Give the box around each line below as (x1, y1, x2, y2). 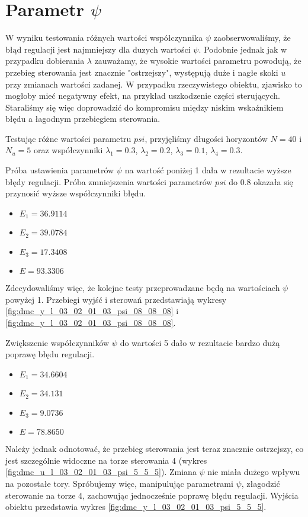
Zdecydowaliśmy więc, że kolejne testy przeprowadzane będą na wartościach (5, 282, 280, 294)
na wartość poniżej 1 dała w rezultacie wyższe (124, 164, 291, 176)
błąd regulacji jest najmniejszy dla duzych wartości (5, 43, 191, 55)
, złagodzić (241, 477, 280, 489)
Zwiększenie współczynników (5, 336, 110, 348)
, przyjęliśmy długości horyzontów (145, 132, 268, 144)
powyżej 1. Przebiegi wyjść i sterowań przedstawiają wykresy (5, 293, 227, 305)
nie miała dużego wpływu (207, 466, 300, 478)
